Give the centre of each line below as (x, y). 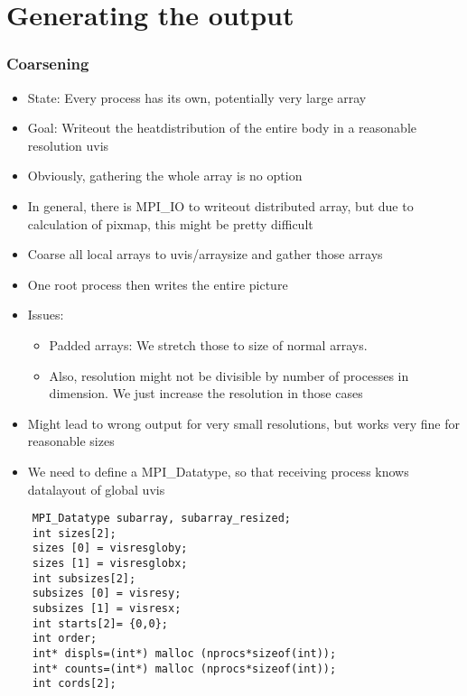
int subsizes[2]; (84, 578)
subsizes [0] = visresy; (107, 594)
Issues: (46, 315)
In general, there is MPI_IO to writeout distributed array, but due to (220, 205)
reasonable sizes (71, 441)
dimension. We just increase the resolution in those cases (206, 393)
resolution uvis (68, 145)
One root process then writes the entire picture (158, 284)
